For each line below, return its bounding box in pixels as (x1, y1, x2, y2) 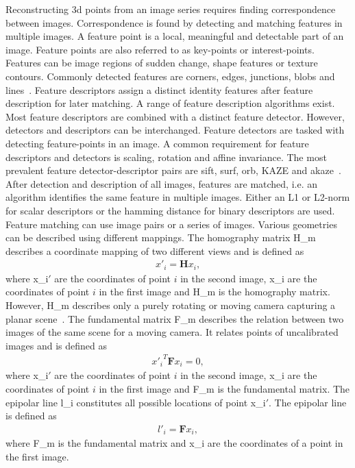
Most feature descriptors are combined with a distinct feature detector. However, (5, 109, 345, 123)
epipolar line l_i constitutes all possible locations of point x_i (5, 395, 266, 409)
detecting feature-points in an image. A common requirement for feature (5, 136, 309, 150)
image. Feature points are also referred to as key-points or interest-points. (5, 42, 315, 56)
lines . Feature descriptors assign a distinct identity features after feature (5, 82, 313, 97)
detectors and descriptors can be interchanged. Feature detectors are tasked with (5, 123, 345, 137)
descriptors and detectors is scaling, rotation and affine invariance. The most (5, 149, 327, 164)
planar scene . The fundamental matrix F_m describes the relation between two (5, 311, 344, 325)
